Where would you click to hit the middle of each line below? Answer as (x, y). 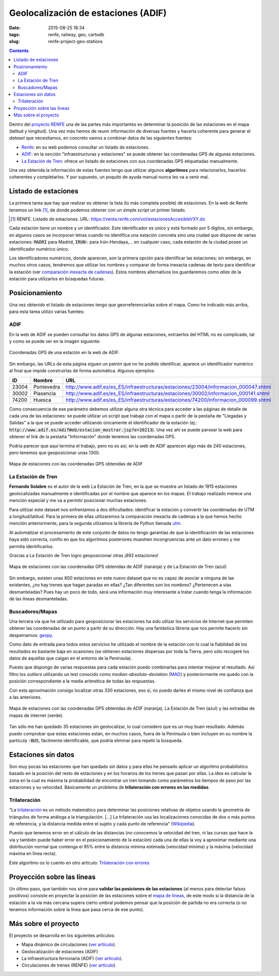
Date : (15, 28)
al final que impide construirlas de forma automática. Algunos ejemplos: (82, 371)
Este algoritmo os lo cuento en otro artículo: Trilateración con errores (79, 863)
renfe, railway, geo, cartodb (76, 34)
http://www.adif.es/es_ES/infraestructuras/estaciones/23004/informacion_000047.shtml (168, 387)
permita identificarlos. (31, 546)
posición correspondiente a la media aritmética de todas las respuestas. (82, 681)
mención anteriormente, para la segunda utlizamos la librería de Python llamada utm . (96, 523)
